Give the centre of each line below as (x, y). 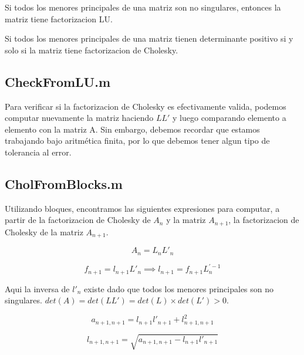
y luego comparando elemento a (229, 118)
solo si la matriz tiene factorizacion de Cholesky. (92, 50)
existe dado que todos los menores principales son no (179, 288)
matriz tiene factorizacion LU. (59, 18)
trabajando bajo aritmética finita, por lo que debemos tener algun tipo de (137, 141)
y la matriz (186, 220)
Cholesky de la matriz (44, 231)
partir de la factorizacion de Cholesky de (78, 220)
